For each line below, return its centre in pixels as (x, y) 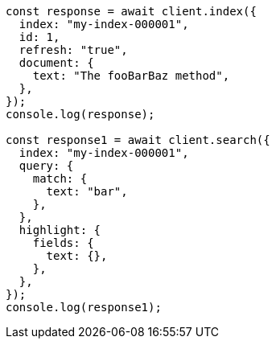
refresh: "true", (73, 50)
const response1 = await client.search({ (138, 140)
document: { (56, 63)
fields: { (63, 243)
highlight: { (60, 230)
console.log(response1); (84, 307)
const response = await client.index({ (131, 11)
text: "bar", (87, 191)
